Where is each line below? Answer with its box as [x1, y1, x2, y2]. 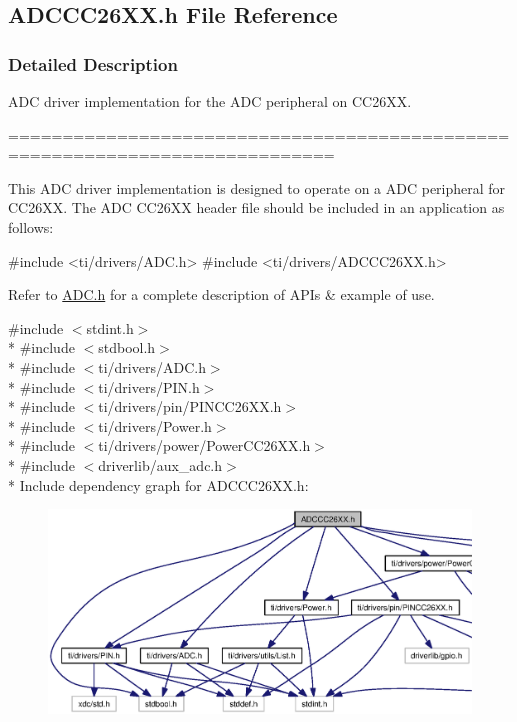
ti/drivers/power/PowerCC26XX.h [98, 435, 311, 456]
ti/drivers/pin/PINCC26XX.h [98, 396, 282, 417]
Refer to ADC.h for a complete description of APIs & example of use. [8, 284, 435, 305]
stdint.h [86, 317, 134, 338]
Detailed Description [8, 51, 178, 76]
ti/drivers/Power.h [98, 415, 212, 436]
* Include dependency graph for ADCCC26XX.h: [8, 474, 309, 495]
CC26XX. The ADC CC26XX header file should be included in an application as [8, 197, 505, 218]
